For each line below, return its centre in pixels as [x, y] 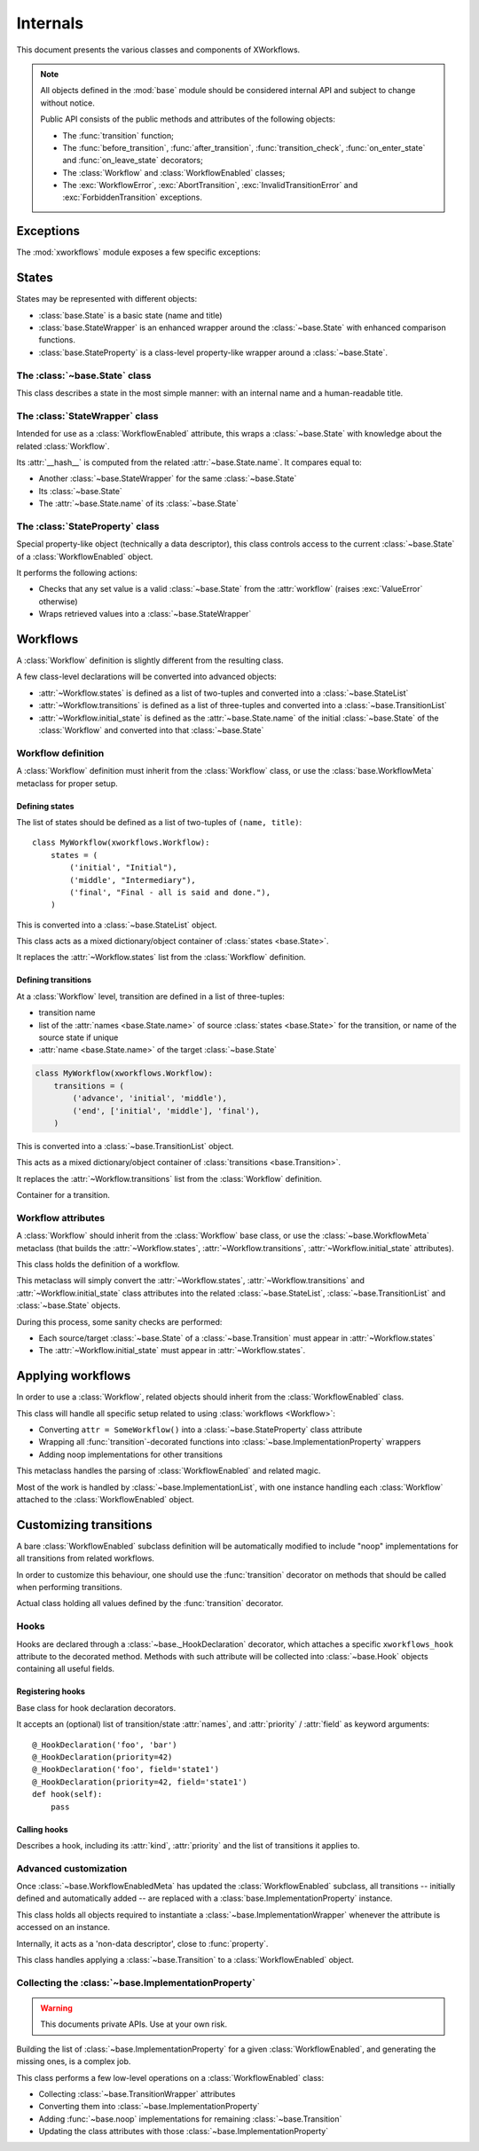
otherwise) [59, 601]
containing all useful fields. [66, 1669]
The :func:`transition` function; [118, 135]
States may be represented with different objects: [107, 299]
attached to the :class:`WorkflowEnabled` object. [105, 1500]
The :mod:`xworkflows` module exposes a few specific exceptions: [138, 252]
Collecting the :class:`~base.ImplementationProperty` [136, 1982]
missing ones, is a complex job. [74, 2061]
